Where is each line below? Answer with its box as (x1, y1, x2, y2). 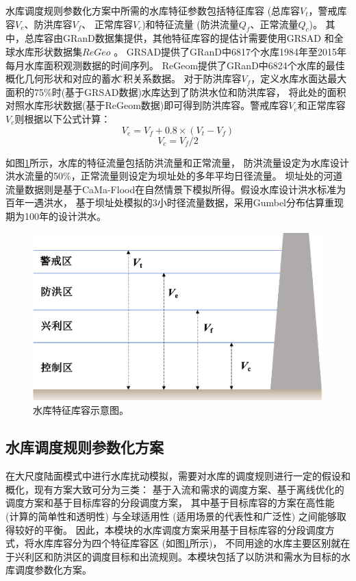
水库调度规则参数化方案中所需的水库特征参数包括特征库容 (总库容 (5, 3, 301, 17)
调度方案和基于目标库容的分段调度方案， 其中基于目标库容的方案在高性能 (5, 495, 335, 510)
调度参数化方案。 (14, 563, 92, 577)
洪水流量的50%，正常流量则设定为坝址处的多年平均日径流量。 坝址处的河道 (5, 169, 343, 183)
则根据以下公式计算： (14, 111, 111, 125)
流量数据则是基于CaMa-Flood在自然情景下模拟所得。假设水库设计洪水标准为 (5, 182, 346, 196)
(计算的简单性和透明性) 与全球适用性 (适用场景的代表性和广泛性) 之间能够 (5, 509, 337, 523)
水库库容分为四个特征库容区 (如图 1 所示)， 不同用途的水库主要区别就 (34, 536, 341, 550)
